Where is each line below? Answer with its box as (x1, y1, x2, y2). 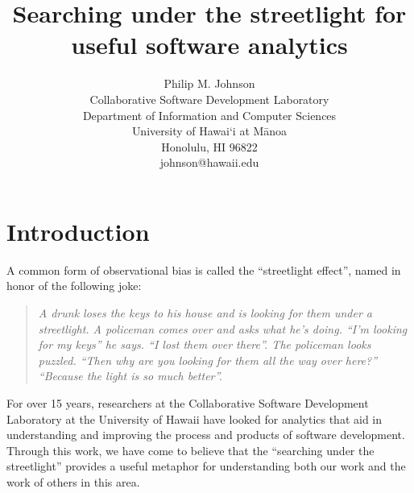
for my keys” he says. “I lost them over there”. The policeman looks (38, 336, 371, 353)
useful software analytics (71, 28, 348, 61)
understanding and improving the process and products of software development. (6, 426, 405, 443)
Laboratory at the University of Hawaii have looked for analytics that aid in (6, 410, 383, 427)
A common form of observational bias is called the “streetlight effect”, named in (6, 261, 401, 278)
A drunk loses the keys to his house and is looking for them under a (38, 304, 373, 321)
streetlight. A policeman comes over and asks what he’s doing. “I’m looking (38, 320, 408, 337)
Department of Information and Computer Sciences (82, 106, 337, 123)
